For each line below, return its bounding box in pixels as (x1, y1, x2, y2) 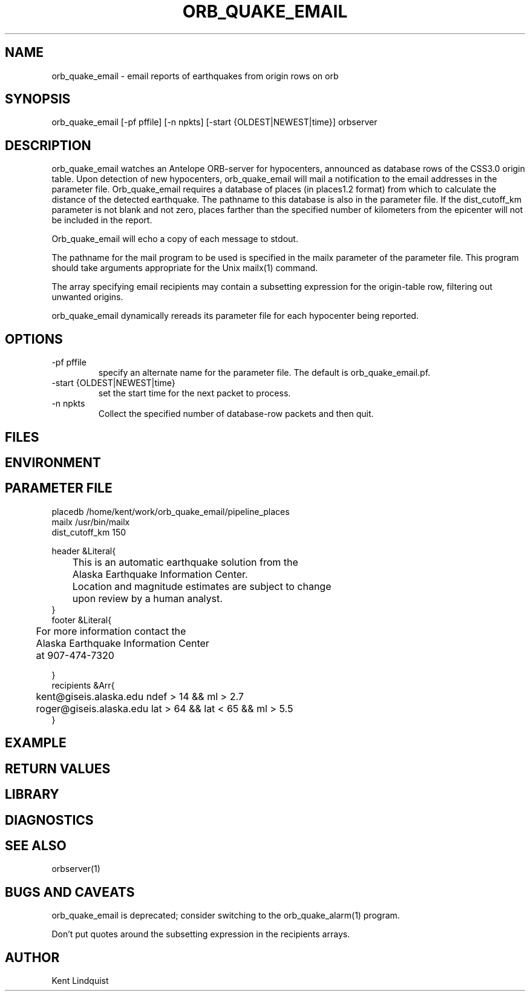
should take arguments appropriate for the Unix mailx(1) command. (51, 263, 318, 274)
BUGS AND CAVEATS (5, 884, 135, 900)
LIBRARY (5, 787, 59, 802)
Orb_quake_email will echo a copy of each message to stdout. (51, 234, 298, 244)
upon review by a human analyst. (72, 592, 223, 604)
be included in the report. (51, 215, 152, 226)
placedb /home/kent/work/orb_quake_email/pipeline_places (51, 506, 290, 517)
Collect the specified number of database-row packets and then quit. (98, 408, 374, 419)
